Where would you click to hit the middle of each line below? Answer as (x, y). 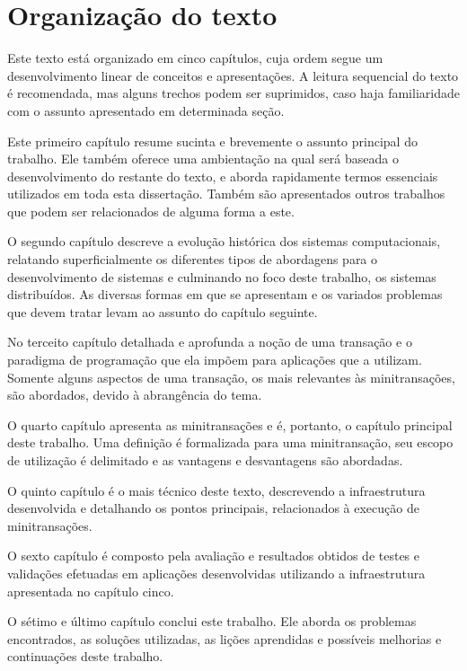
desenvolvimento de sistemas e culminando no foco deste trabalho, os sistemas (222, 276)
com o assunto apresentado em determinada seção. (146, 110)
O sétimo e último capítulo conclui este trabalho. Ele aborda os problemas (212, 621)
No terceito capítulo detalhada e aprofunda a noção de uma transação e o (210, 342)
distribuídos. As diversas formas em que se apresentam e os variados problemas (225, 294)
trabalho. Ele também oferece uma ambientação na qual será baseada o (203, 159)
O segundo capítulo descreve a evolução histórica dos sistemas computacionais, (224, 241)
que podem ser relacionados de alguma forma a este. (151, 211)
